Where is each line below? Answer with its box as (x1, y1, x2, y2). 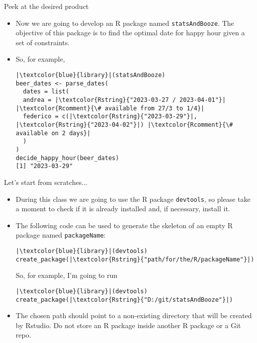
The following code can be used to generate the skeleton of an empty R (15, 220, 233, 230)
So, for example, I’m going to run (15, 270, 118, 280)
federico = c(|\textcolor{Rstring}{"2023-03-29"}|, (23, 113, 197, 120)
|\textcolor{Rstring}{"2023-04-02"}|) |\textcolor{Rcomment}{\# (15, 121, 233, 128)
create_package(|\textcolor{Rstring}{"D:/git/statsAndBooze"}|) (15, 296, 233, 303)
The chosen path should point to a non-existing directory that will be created (15, 310, 252, 321)
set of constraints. (15, 37, 70, 47)
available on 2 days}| (15, 129, 91, 137)
